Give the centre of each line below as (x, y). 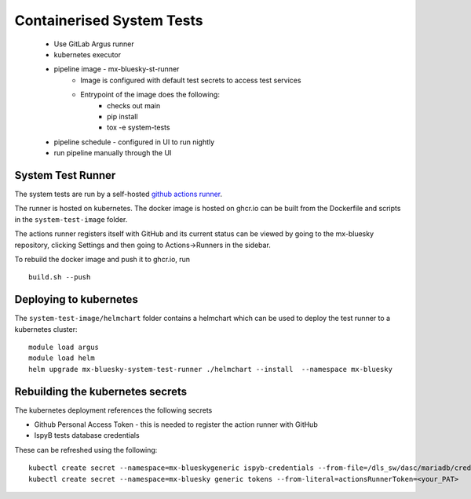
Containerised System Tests (109, 20)
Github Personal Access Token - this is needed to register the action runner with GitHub (176, 424)
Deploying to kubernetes (77, 299)
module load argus (64, 347)
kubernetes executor (88, 54)
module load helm (62, 358)
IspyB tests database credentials (87, 435)
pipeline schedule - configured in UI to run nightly (134, 142)
